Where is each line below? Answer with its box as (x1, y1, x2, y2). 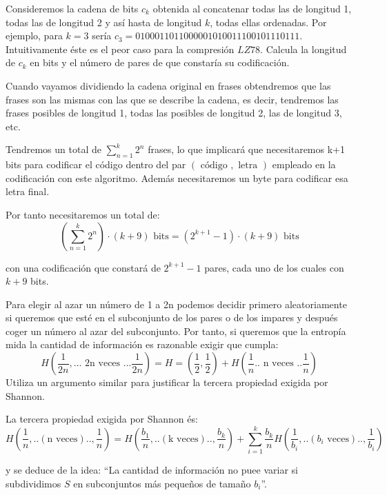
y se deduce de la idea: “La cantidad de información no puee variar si (6, 462, 298, 476)
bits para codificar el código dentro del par (6, 157, 186, 172)
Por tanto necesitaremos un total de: (6, 207, 160, 221)
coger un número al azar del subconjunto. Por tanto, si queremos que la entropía (6, 323, 346, 338)
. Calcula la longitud (260, 41, 347, 56)
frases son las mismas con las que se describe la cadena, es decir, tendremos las (6, 92, 339, 106)
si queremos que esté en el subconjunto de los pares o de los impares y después (6, 310, 338, 325)
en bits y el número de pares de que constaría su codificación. (30, 55, 290, 70)
